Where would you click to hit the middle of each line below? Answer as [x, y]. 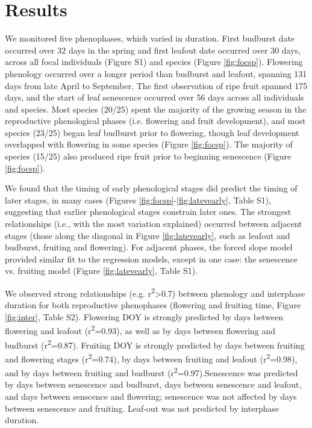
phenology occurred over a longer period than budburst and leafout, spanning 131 [156, 73]
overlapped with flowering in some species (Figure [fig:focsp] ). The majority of [149, 144]
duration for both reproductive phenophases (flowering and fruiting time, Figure [153, 305]
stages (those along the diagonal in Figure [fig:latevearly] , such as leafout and [148, 235]
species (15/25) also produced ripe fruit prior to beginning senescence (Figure [148, 156]
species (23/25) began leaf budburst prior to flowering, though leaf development [152, 132]
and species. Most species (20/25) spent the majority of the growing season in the [156, 109]
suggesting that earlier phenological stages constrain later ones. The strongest [148, 212]
